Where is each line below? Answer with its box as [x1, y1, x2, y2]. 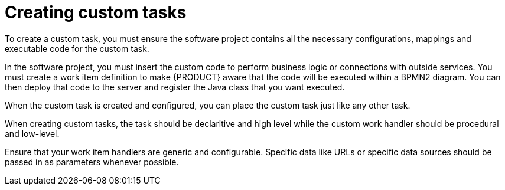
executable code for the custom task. [5, 43, 149, 54]
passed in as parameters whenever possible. [5, 156, 179, 167]
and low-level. [5, 128, 60, 139]
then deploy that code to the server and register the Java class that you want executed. [5, 81, 345, 92]
